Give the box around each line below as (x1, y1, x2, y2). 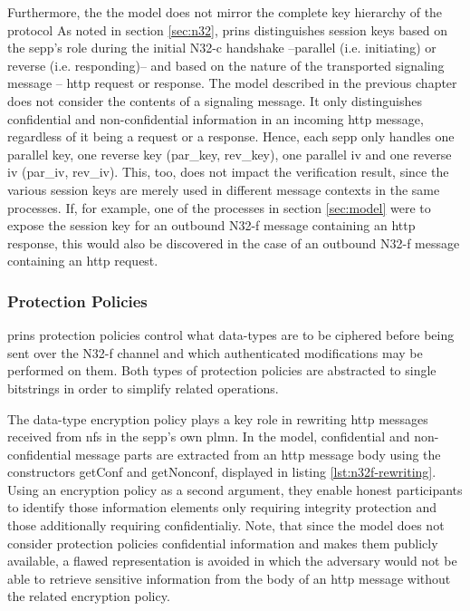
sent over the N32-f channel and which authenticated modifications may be (7, 343, 423, 362)
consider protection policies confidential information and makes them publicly (7, 533, 438, 552)
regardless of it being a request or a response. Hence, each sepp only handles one (7, 127, 455, 146)
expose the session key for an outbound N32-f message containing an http (7, 216, 416, 235)
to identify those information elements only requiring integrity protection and (7, 498, 437, 517)
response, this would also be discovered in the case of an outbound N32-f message (7, 233, 460, 252)
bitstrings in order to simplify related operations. (7, 378, 279, 397)
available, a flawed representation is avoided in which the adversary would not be (7, 551, 457, 570)
